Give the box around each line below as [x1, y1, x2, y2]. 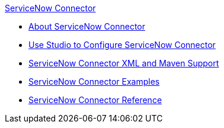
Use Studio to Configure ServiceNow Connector [28, 40, 216, 50]
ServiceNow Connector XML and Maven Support [28, 58, 219, 68]
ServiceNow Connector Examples [28, 76, 160, 87]
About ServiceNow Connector [28, 21, 145, 31]
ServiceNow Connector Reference [28, 95, 162, 105]
